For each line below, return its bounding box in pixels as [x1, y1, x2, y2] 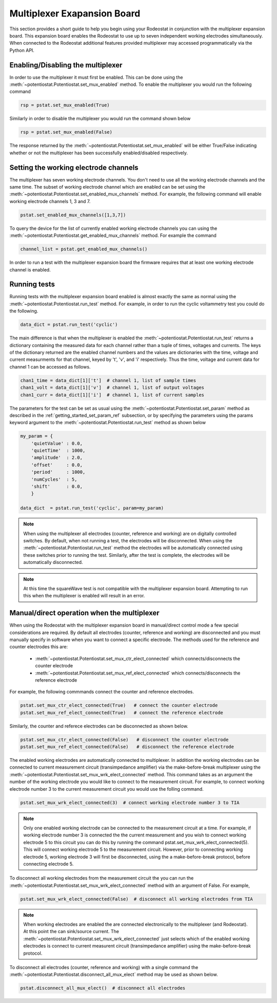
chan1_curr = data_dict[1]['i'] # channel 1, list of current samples [20, 392, 205, 398]
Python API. [9, 47, 34, 53]
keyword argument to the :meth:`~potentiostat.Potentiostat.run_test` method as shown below [9, 420, 206, 426]
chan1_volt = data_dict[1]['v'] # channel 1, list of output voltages [20, 385, 205, 391]
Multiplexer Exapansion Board [9, 8, 141, 19]
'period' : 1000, [31, 469, 86, 475]
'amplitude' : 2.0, [31, 455, 83, 461]
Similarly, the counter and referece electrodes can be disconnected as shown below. [9, 723, 188, 729]
